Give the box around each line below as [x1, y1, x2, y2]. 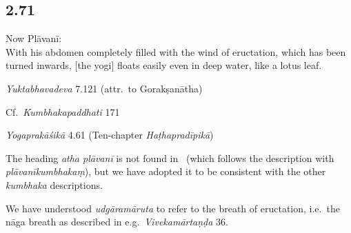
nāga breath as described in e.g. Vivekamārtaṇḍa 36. [6, 214, 228, 229]
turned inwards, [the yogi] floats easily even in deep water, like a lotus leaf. [6, 58, 322, 72]
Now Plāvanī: [6, 31, 62, 45]
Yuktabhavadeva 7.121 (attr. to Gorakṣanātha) [6, 81, 203, 95]
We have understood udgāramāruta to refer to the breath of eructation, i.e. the [6, 201, 340, 215]
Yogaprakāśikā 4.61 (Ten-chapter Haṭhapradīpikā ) [6, 128, 214, 142]
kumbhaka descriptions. [6, 177, 103, 192]
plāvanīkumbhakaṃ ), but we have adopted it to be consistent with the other [6, 164, 326, 179]
